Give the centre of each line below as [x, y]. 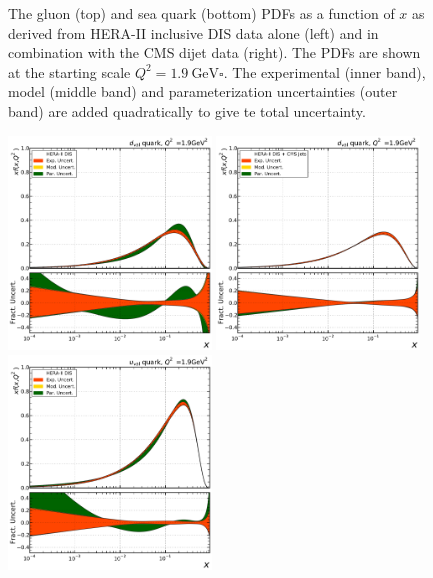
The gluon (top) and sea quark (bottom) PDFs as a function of [201, 13]
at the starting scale [69, 71]
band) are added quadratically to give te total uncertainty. [187, 110]
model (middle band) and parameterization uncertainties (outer [203, 91]
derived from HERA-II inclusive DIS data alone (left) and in [193, 32]
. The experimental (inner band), [324, 71]
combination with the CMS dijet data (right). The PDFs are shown [214, 52]
